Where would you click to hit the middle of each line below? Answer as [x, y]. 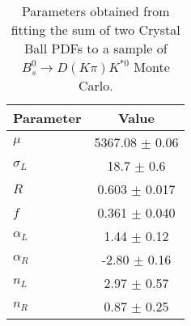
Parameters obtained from [95, 11]
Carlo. [95, 85]
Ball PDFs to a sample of [95, 48]
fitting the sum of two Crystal [95, 30]
